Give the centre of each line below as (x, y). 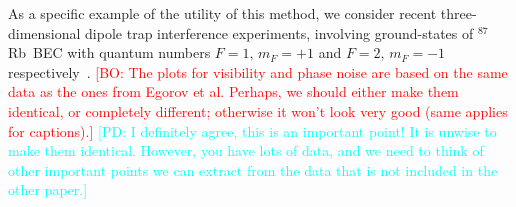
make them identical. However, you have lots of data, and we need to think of (246, 150)
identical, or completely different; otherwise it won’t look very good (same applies (258, 110)
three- (458, 13)
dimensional (44, 32)
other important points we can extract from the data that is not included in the (253, 169)
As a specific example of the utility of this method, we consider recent (222, 13)
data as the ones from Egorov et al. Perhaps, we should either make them (233, 91)
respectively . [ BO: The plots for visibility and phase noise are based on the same (258, 71)
